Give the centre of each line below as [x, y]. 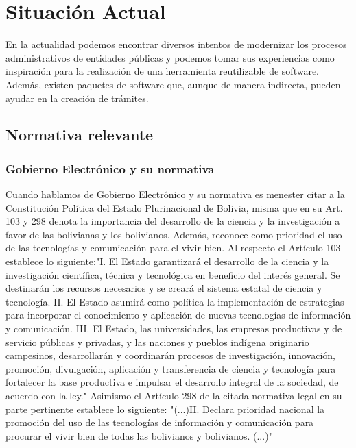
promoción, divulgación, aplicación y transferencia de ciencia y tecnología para [171, 368]
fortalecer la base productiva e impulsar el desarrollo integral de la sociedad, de [172, 382]
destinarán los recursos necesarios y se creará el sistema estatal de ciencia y [164, 288]
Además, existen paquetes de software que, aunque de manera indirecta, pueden [173, 84]
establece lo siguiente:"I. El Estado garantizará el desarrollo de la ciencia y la [167, 261]
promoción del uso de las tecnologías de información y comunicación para [160, 422]
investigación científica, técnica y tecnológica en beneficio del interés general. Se [173, 274]
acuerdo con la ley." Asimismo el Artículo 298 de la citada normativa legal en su [174, 395]
